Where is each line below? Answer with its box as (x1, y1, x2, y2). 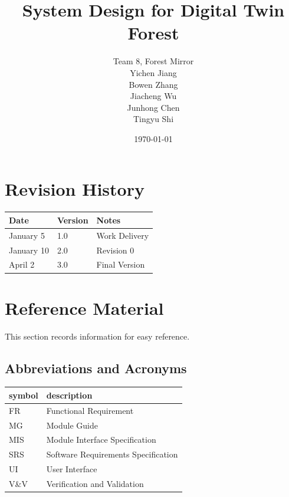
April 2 (9, 258, 35, 271)
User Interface (46, 463, 97, 475)
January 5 (9, 229, 45, 241)
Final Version (96, 258, 145, 271)
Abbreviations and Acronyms (5, 358, 187, 377)
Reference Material (5, 295, 164, 320)
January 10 (9, 243, 49, 256)
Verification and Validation (46, 478, 144, 490)
